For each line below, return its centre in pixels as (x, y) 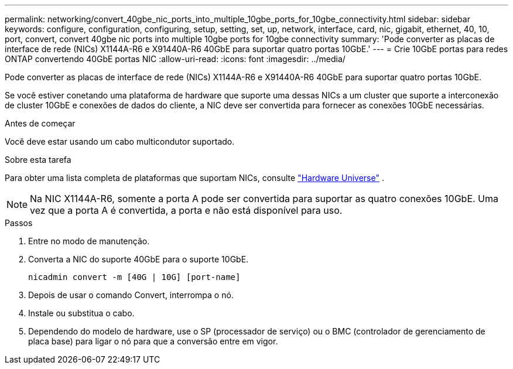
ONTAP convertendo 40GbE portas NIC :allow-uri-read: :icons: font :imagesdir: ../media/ (175, 59)
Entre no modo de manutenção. (89, 241)
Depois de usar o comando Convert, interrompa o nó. (131, 295)
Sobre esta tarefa (38, 160)
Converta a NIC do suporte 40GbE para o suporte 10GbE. (138, 259)
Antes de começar (40, 123)
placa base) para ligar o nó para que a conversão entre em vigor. (153, 341)
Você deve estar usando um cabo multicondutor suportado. (120, 141)
